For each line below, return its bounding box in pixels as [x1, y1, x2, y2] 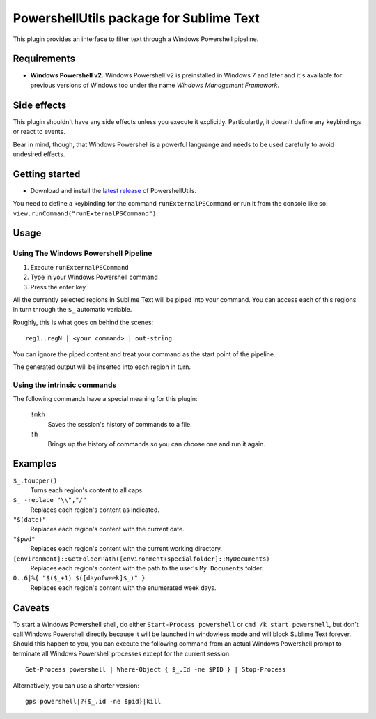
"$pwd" [13, 535, 36, 543]
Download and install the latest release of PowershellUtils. [30, 186, 197, 195]
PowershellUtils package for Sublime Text [13, 10, 260, 26]
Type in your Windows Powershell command [30, 273, 158, 282]
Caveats [13, 602, 50, 614]
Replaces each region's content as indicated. [30, 506, 160, 514]
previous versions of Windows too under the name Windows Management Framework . [30, 81, 280, 89]
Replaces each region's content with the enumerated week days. [30, 583, 217, 592]
